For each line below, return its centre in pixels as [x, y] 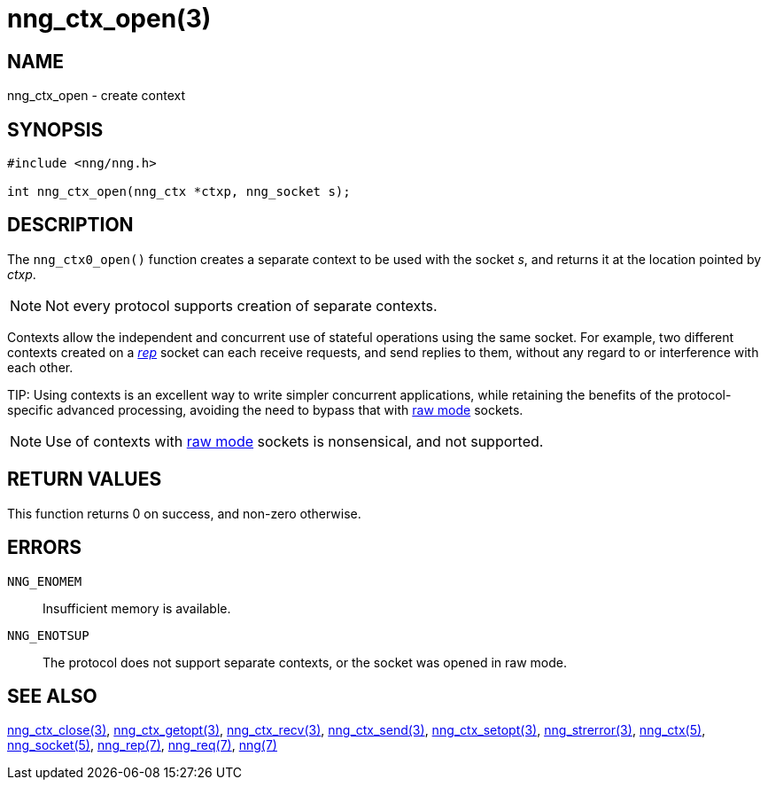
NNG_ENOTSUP [48, 635]
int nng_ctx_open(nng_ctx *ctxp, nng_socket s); [179, 192]
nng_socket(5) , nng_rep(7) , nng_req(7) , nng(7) [142, 745]
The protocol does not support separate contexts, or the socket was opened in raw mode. [305, 662]
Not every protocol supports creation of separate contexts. [241, 305]
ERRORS [45, 548]
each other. [40, 367]
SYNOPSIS [55, 129]
